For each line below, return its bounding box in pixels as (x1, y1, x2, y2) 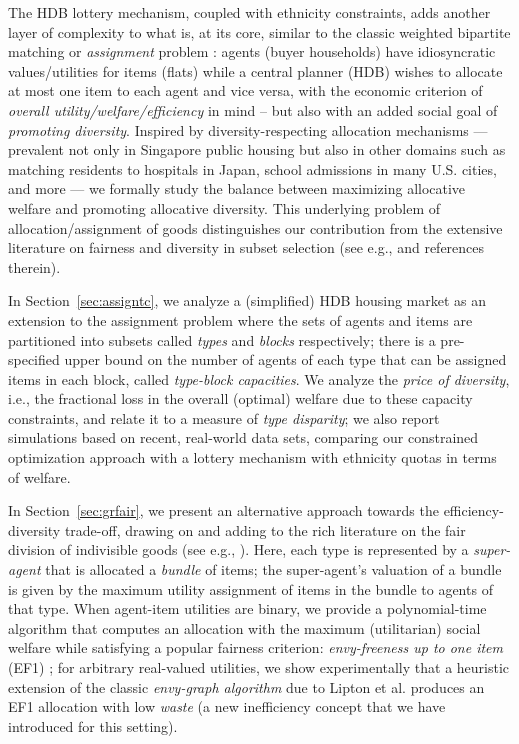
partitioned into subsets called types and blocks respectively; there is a (8, 329, 436, 350)
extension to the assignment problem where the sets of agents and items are (8, 309, 473, 330)
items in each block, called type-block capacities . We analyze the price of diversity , (8, 368, 510, 389)
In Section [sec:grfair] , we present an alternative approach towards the (8, 500, 439, 521)
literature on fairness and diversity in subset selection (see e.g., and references (8, 237, 485, 258)
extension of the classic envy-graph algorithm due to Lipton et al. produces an (8, 676, 485, 697)
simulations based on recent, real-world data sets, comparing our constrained (8, 427, 479, 448)
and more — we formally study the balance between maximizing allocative (8, 178, 466, 199)
